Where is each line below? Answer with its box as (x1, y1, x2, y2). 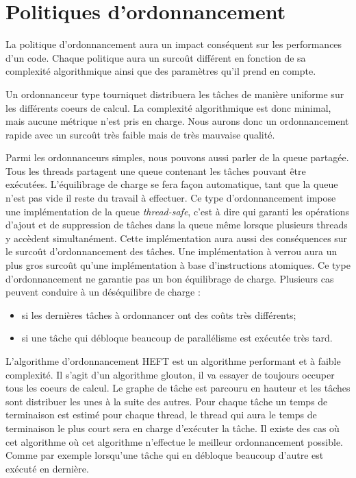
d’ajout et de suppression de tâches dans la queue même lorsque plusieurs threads (5, 217, 348, 232)
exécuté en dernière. (5, 461, 89, 475)
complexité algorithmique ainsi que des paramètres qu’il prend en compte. (5, 64, 316, 78)
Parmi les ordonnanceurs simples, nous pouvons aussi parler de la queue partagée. (5, 150, 349, 165)
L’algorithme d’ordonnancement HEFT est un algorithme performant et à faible (5, 354, 341, 368)
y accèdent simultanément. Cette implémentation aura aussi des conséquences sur (5, 230, 348, 245)
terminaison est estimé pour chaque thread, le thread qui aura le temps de (5, 407, 317, 422)
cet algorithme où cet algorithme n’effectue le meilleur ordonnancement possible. (5, 434, 343, 449)
